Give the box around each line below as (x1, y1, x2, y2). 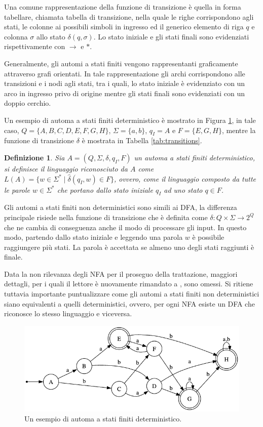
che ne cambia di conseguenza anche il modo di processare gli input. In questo (4, 222, 247, 232)
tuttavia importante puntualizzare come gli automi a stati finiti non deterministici (4, 288, 259, 299)
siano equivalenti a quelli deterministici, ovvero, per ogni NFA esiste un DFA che (4, 298, 255, 309)
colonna (4, 31, 28, 41)
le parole (4, 184, 30, 195)
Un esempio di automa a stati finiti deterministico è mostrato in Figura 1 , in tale (4, 114, 256, 125)
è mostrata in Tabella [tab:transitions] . (82, 135, 202, 146)
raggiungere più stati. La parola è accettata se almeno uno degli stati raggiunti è (4, 241, 254, 252)
